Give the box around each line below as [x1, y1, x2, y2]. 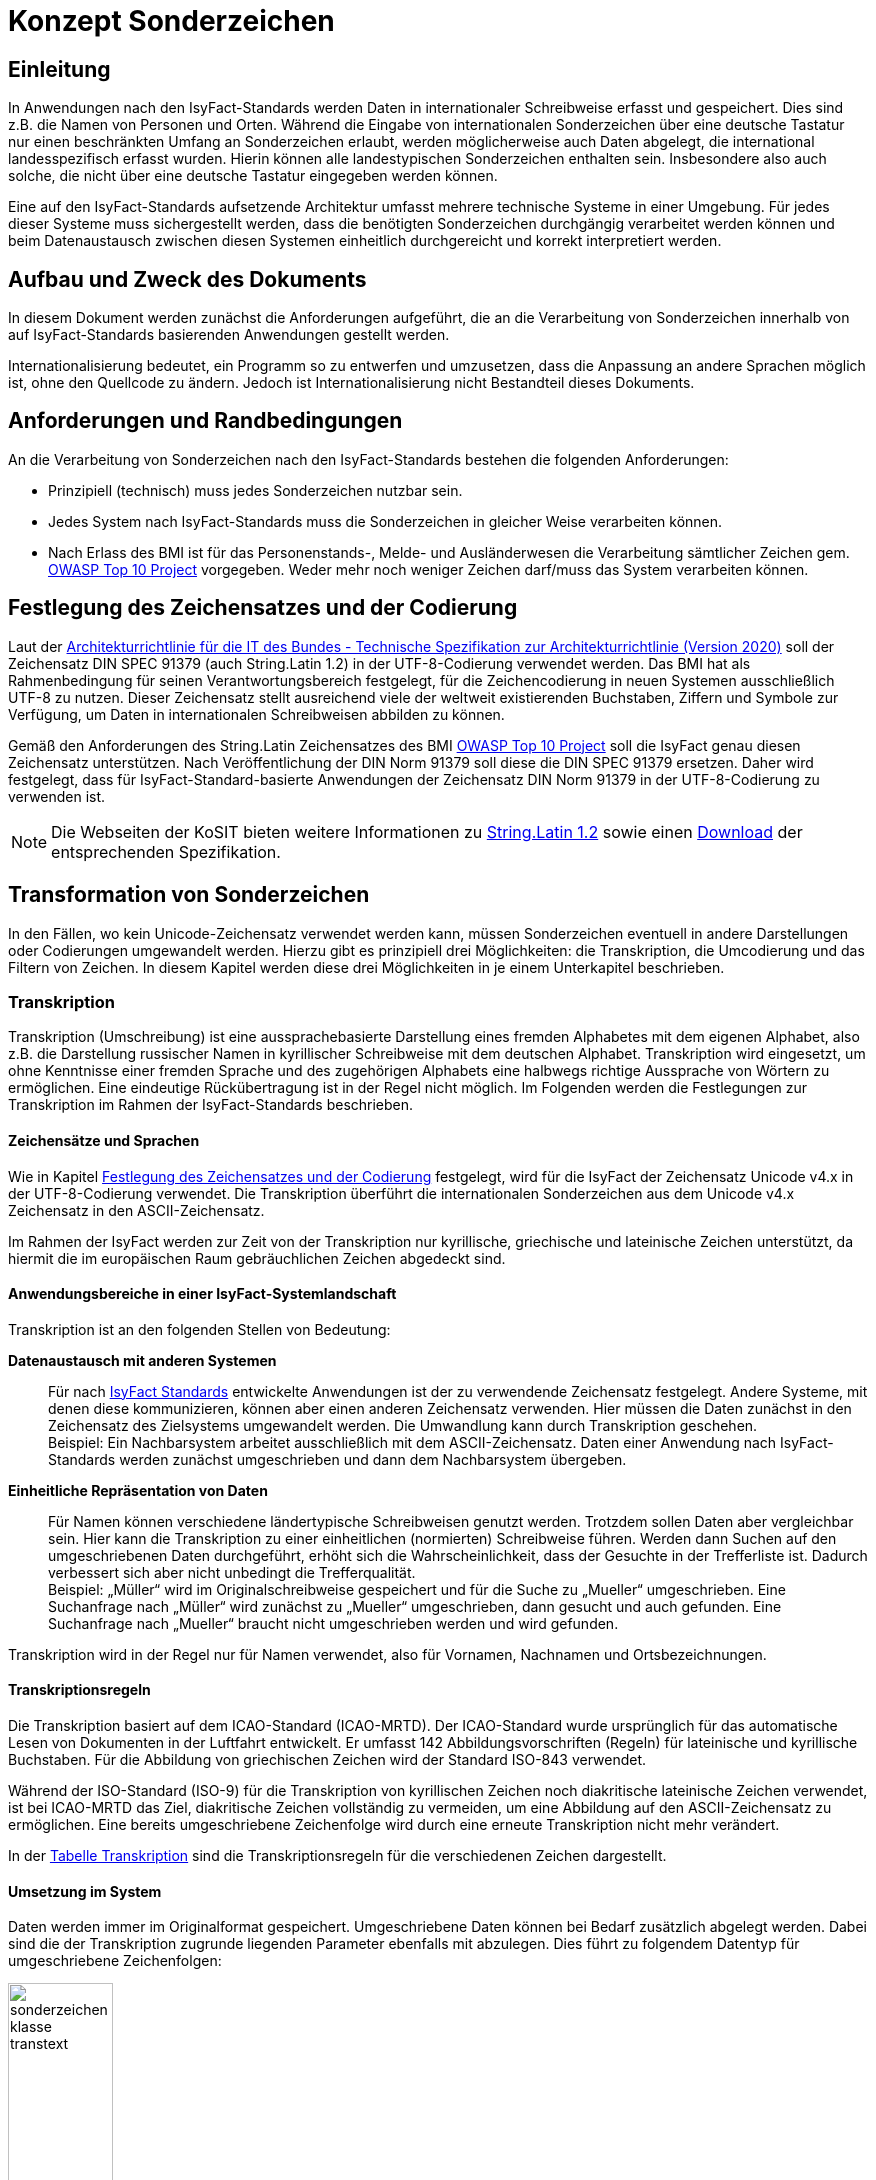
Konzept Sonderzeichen [8, 4, 335, 38]
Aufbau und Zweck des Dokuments [8, 266, 367, 292]
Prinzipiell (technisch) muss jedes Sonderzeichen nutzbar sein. [48, 481, 463, 499]
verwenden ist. [8, 787, 106, 805]
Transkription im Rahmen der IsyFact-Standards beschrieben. [8, 1096, 414, 1114]
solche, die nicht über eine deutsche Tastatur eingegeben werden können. [8, 167, 498, 185]
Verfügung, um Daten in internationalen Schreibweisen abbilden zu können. [8, 705, 505, 723]
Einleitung [8, 56, 111, 82]
